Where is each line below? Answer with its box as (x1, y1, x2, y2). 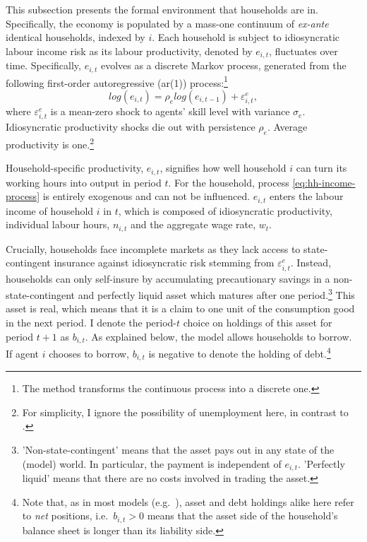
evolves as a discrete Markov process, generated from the (100, 58, 347, 73)
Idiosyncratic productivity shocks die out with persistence (6, 119, 255, 134)
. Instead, (290, 255, 332, 270)
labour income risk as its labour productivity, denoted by (6, 43, 253, 58)
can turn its (296, 160, 347, 175)
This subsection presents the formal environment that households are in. (6, 2, 318, 16)
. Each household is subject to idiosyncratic (152, 30, 340, 45)
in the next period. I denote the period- (6, 315, 176, 330)
